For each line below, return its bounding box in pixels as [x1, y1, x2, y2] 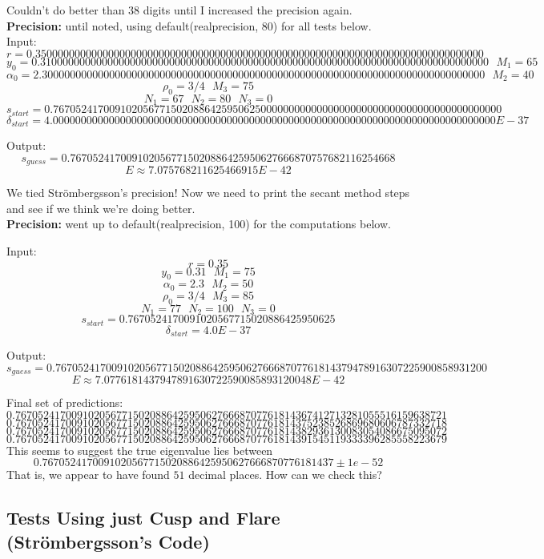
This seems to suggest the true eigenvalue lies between [6, 441, 273, 458]
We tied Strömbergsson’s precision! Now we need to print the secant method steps [6, 184, 410, 201]
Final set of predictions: [6, 394, 123, 411]
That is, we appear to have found [6, 466, 170, 483]
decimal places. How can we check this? [188, 466, 382, 483]
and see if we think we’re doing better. [6, 199, 195, 216]
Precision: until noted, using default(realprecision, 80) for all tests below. [6, 17, 372, 34]
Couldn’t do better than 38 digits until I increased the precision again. [6, 2, 353, 18]
